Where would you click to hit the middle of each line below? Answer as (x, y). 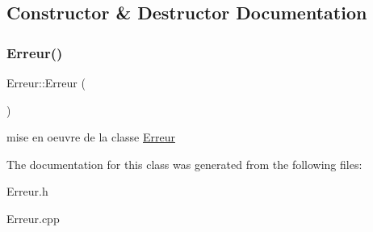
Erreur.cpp (33, 218)
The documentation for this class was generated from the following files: (184, 164)
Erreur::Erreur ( (46, 82)
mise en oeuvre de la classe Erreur (91, 137)
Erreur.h (27, 191)
